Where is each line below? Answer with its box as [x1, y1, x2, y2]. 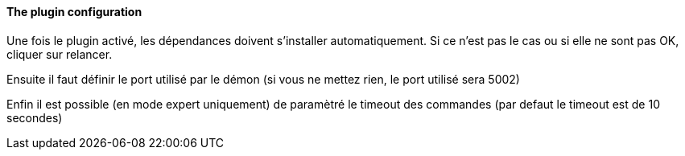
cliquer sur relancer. [6, 47, 113, 61]
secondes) [6, 110, 63, 125]
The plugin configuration [6, 5, 142, 18]
